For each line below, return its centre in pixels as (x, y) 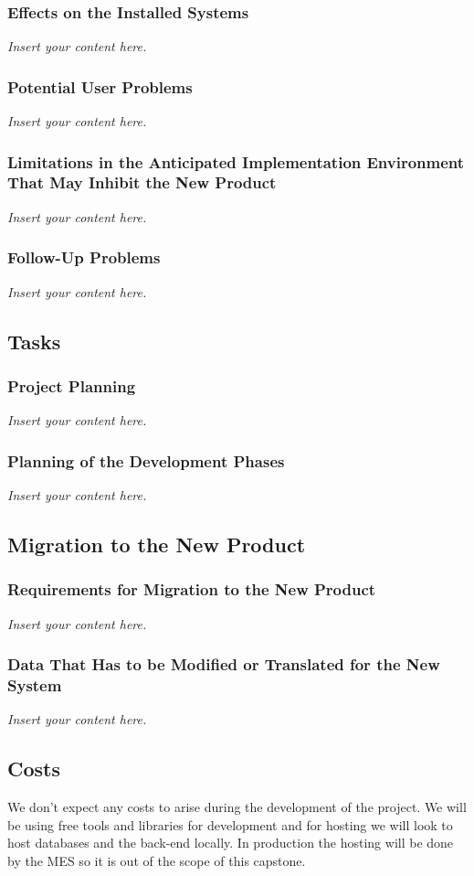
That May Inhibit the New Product (142, 182)
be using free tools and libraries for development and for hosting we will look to (230, 824)
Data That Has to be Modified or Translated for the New (224, 664)
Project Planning (72, 385)
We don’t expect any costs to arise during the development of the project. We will (237, 807)
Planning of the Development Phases (146, 460)
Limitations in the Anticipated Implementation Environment (236, 161)
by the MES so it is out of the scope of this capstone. (157, 860)
